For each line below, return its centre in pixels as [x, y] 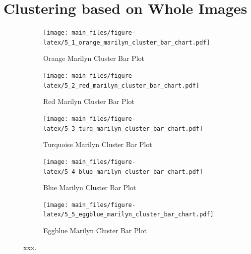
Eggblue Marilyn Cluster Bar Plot [95, 230]
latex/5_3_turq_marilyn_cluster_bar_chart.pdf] [123, 128]
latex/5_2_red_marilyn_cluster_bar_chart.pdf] [121, 85]
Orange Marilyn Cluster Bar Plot [94, 58]
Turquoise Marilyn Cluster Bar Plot [98, 144]
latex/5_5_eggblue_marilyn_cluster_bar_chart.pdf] [128, 215]
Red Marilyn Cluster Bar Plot [89, 101]
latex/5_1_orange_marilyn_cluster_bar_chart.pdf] [127, 42]
